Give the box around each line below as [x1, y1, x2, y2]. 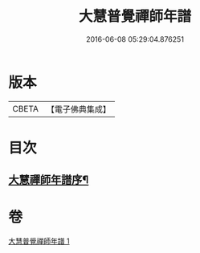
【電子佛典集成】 [46, 104, 111, 115]
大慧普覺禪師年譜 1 [8, 236, 70, 246]
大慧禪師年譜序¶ [8, 173, 89, 187]
